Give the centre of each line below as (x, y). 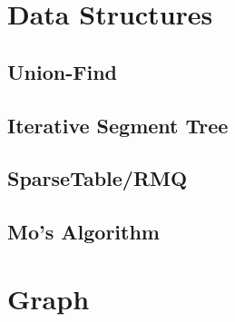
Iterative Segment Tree (118, 125)
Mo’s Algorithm (83, 232)
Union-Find (62, 71)
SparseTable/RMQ (98, 178)
